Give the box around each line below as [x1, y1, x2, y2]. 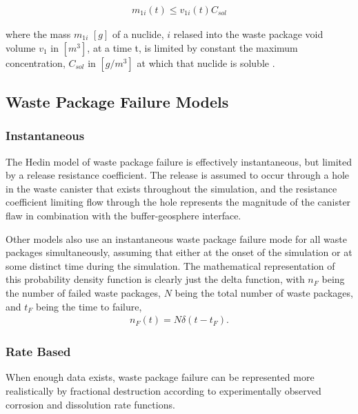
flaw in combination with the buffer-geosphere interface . [6, 208, 241, 222]
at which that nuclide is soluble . [137, 55, 275, 70]
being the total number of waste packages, [175, 285, 353, 299]
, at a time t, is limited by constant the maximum [87, 40, 298, 55]
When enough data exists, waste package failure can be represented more [6, 370, 315, 384]
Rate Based [6, 343, 71, 360]
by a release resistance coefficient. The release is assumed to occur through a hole [6, 168, 350, 182]
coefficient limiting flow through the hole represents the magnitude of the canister [6, 195, 351, 209]
